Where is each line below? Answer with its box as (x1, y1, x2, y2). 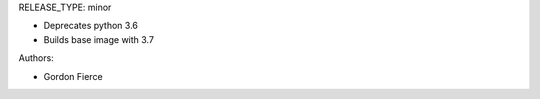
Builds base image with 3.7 (43, 33, 155, 45)
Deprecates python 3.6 (43, 20, 139, 32)
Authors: (18, 52, 54, 64)
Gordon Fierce (43, 70, 104, 82)
